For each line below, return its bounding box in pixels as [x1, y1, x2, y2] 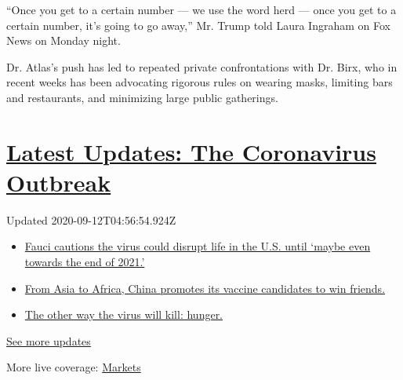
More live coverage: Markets [6, 359, 141, 375]
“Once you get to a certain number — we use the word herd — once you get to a [6, 2, 397, 17]
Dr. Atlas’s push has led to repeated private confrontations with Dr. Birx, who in [6, 58, 398, 75]
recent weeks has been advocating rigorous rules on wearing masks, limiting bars [6, 74, 393, 90]
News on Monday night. [6, 32, 121, 49]
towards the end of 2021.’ [24, 254, 145, 270]
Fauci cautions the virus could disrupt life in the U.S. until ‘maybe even [24, 238, 371, 254]
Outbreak [6, 166, 111, 198]
